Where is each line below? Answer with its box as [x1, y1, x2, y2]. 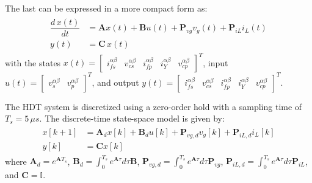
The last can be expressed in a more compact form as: [5, 2, 208, 14]
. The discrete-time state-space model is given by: [39, 112, 225, 125]
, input [203, 56, 228, 69]
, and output [92, 75, 139, 88]
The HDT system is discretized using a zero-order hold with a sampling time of [5, 100, 302, 112]
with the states [5, 56, 61, 69]
